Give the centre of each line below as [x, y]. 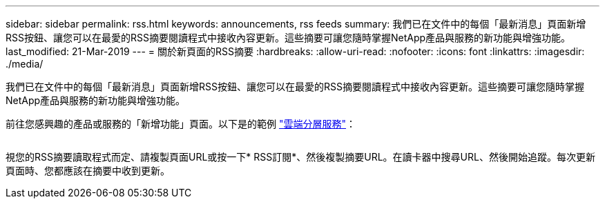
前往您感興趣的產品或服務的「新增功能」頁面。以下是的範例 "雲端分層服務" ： [181, 124]
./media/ [25, 64]
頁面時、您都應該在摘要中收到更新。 [88, 171]
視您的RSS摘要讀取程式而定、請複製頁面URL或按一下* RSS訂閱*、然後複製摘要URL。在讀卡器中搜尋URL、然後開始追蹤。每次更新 [300, 157]
